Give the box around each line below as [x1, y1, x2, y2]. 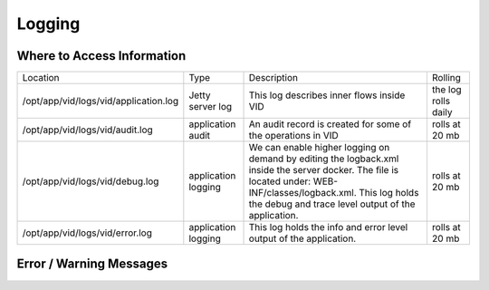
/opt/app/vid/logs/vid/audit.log [22, 123, 153, 136]
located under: [248, 175, 312, 188]
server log [188, 101, 233, 113]
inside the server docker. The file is [248, 164, 399, 177]
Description [248, 72, 299, 84]
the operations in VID [248, 130, 339, 142]
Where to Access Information [16, 48, 187, 63]
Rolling [431, 72, 462, 84]
